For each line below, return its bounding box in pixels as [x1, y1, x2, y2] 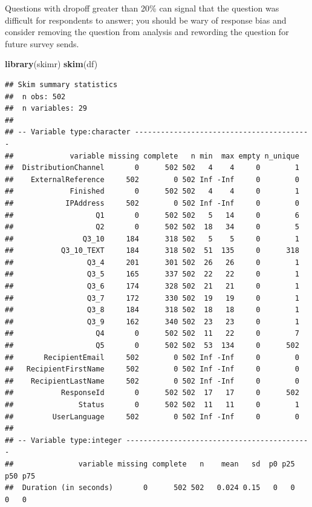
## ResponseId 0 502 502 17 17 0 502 [5, 388, 299, 397]
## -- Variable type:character [5, 128, 131, 137]
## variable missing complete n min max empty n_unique [5, 151, 299, 160]
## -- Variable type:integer [5, 436, 122, 445]
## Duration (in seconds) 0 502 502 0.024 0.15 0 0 [5, 483, 295, 492]
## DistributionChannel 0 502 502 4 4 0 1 [5, 163, 299, 172]
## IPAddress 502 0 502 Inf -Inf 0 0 [5, 198, 299, 208]
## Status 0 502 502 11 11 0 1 [5, 401, 299, 409]
